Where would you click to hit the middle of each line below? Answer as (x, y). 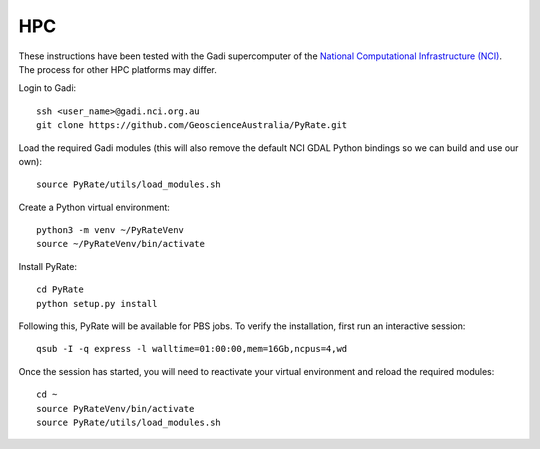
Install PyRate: (47, 266)
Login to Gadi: (47, 88)
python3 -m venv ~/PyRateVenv (110, 230)
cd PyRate (60, 289)
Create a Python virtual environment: (94, 207)
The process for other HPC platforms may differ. (117, 69)
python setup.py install (97, 303)
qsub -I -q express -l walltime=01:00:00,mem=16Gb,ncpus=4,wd (192, 349)
